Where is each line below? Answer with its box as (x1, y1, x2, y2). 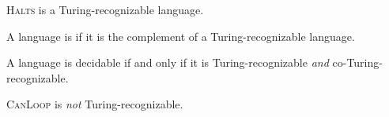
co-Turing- (332, 54, 383, 71)
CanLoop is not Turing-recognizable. (6, 96, 183, 112)
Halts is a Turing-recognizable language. (6, 2, 204, 17)
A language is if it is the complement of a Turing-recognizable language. (6, 27, 355, 44)
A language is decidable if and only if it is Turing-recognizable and (6, 54, 329, 71)
